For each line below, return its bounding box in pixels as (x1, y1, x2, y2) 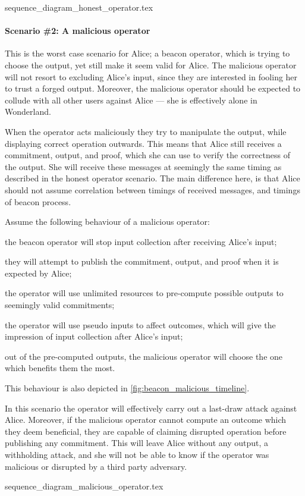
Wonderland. (5, 105, 51, 118)
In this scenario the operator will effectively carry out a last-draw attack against (5, 401, 297, 414)
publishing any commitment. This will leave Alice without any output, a (5, 437, 269, 449)
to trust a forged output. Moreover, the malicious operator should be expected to (5, 82, 301, 95)
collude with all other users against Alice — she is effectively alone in (5, 93, 257, 106)
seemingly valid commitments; (5, 299, 115, 311)
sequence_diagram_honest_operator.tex (5, 1, 153, 13)
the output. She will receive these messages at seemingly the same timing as (5, 160, 282, 172)
